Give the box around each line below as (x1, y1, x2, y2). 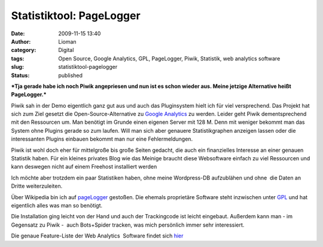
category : (11, 47, 36, 54)
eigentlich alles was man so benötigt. (11, 202, 103, 209)
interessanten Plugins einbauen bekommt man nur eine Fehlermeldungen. (11, 135, 193, 143)
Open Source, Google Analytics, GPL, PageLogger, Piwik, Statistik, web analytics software (58, 54, 281, 62)
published (58, 72, 83, 79)
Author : (11, 38, 31, 45)
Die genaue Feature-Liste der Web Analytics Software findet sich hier (11, 232, 184, 239)
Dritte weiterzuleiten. (11, 182, 63, 190)
